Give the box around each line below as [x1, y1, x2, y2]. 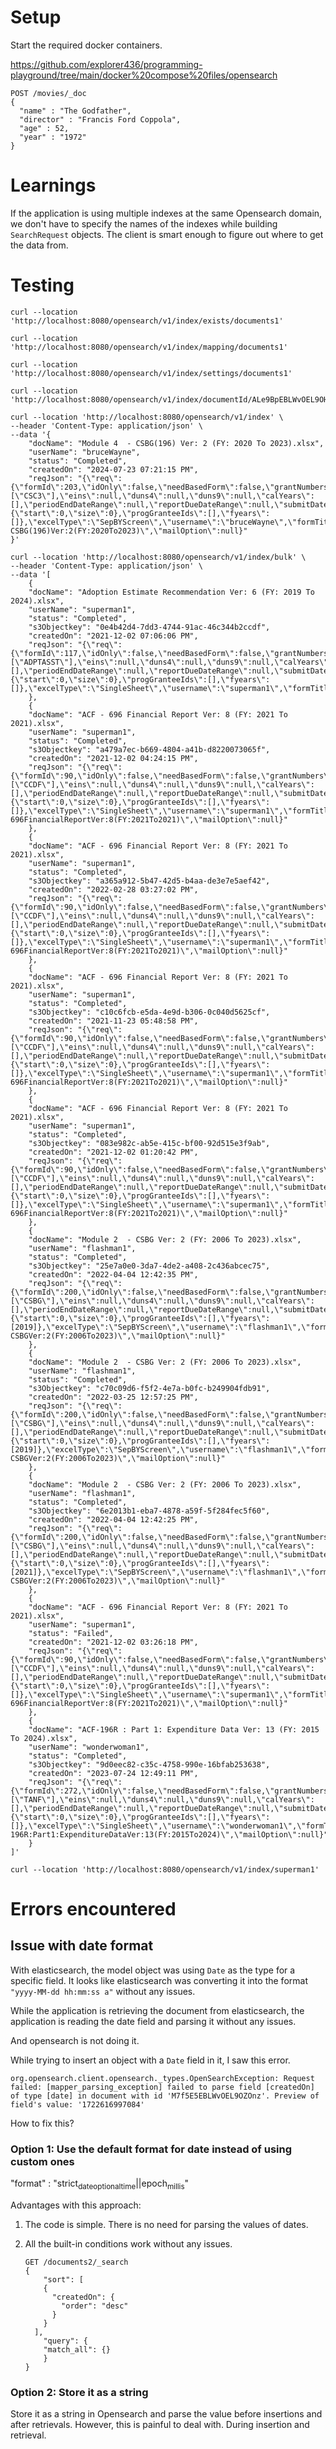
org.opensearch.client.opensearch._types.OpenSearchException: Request [10, 2073, 315, 2083]
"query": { [43, 2336, 89, 2346]
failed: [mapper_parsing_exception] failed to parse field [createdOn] [10, 2082, 315, 2092]
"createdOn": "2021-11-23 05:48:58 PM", [28, 1016, 199, 1026]
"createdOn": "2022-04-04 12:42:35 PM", [28, 1269, 199, 1280]
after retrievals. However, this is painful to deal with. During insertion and [10, 2419, 310, 2431]
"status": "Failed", [28, 1628, 114, 1638]
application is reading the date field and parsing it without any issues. [10, 2015, 297, 2027]
